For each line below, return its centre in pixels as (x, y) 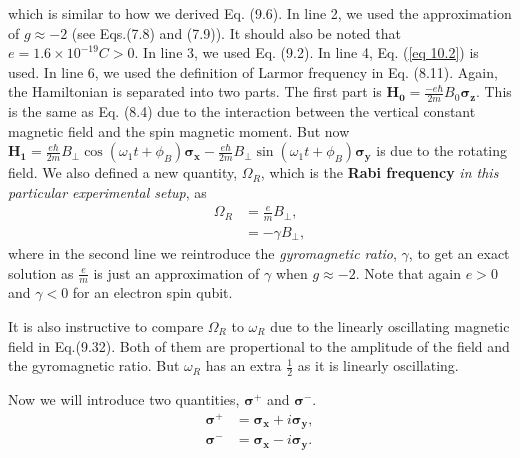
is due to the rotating (442, 150)
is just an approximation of (176, 272)
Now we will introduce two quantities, (124, 399)
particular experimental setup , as (107, 191)
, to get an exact (459, 252)
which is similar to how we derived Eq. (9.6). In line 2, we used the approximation (260, 13)
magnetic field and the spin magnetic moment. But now (179, 130)
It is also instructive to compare (106, 326)
